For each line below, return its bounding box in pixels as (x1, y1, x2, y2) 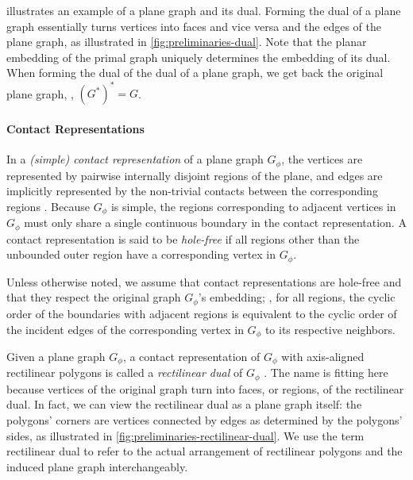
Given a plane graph (6, 348, 106, 364)
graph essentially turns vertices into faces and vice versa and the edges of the (6, 17, 381, 34)
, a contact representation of (122, 348, 261, 364)
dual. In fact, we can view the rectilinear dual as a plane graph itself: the (6, 396, 362, 413)
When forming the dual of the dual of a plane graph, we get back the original (6, 64, 384, 81)
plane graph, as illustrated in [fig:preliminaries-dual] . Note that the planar (6, 33, 367, 50)
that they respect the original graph (6, 289, 181, 305)
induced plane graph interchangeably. (6, 458, 188, 474)
